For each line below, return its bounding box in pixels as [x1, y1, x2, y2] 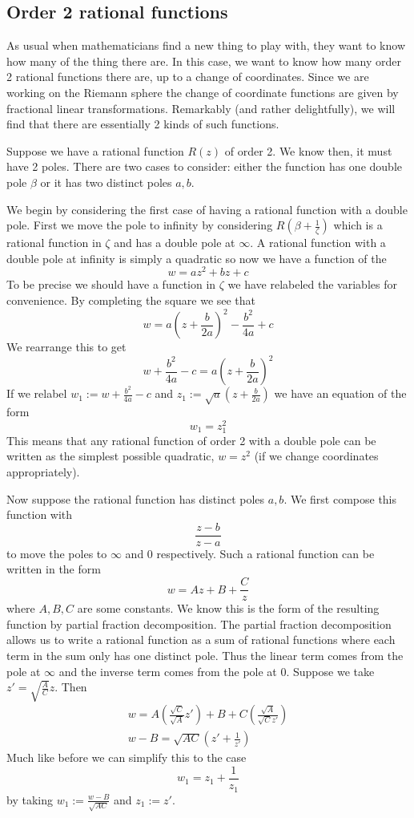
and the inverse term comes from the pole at [58, 662, 277, 679]
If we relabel [6, 385, 67, 402]
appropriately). [6, 464, 80, 480]
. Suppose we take [286, 662, 375, 679]
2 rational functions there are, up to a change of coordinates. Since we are [6, 68, 369, 85]
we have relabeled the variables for [227, 276, 397, 293]
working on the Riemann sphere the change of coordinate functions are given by [6, 83, 399, 100]
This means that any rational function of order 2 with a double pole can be [6, 431, 376, 448]
